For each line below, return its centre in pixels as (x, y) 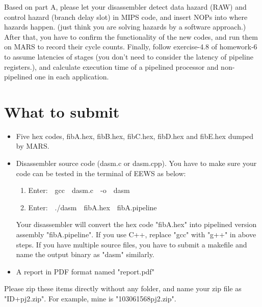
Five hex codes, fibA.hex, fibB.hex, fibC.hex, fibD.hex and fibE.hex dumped (135, 136)
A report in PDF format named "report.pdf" (85, 271)
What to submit (62, 111)
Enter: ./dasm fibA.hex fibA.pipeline (93, 207)
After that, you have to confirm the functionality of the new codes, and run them (131, 36)
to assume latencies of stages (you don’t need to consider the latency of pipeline (129, 56)
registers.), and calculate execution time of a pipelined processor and (111, 66)
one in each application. (72, 77)
